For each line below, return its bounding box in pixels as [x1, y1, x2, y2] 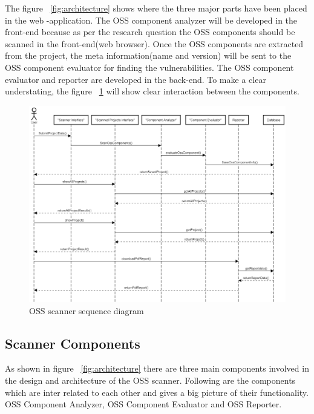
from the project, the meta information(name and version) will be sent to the [5, 49, 292, 62]
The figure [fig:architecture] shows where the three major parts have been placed [5, 2, 307, 14]
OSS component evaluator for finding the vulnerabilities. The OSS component [5, 61, 294, 73]
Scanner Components [5, 333, 140, 352]
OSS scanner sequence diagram [29, 304, 144, 317]
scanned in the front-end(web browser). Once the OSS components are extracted [5, 37, 304, 50]
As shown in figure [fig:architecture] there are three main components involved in [5, 362, 309, 375]
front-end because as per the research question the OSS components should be [5, 25, 295, 38]
